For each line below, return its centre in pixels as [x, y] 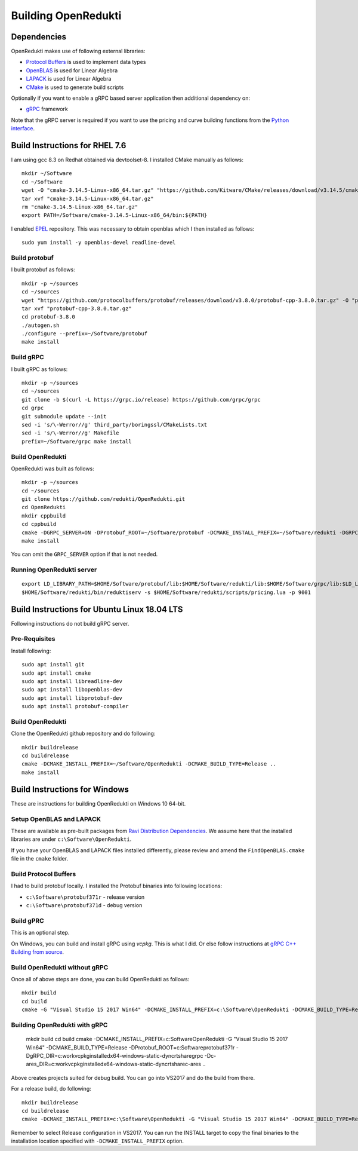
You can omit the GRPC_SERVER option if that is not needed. [84, 554]
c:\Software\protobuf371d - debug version [84, 905]
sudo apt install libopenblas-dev [72, 690]
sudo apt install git [53, 665]
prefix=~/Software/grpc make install [77, 441]
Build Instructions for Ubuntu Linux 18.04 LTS [97, 609]
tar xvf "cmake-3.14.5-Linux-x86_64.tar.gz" [88, 198]
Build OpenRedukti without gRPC [60, 967]
